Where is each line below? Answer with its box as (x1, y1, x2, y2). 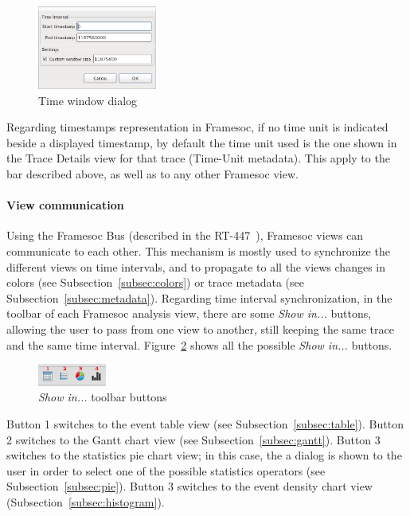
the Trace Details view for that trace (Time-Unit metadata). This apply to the (6, 150, 390, 166)
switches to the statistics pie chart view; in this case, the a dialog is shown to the (6, 447, 402, 463)
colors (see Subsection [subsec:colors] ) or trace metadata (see (6, 274, 304, 291)
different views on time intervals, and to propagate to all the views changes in (6, 258, 385, 275)
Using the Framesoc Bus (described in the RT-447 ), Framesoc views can (6, 227, 364, 244)
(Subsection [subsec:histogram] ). (6, 494, 165, 510)
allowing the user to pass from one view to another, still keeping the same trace (6, 320, 394, 337)
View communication (6, 197, 124, 213)
